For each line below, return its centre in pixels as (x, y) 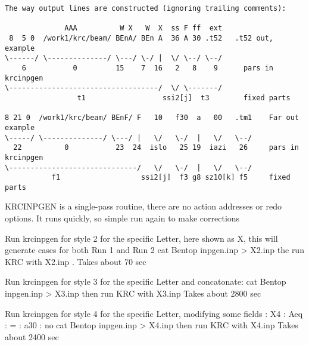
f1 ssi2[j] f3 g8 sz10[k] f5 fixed (171, 178)
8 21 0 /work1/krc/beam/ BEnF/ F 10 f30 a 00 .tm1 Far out (152, 118)
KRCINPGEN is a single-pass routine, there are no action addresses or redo (143, 206)
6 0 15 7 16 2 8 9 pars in (148, 68)
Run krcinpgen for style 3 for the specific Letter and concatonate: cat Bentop (146, 281)
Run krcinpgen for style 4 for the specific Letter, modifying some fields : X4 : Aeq (154, 313)
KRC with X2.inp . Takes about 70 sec (76, 261)
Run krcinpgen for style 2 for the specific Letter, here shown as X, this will (141, 238)
